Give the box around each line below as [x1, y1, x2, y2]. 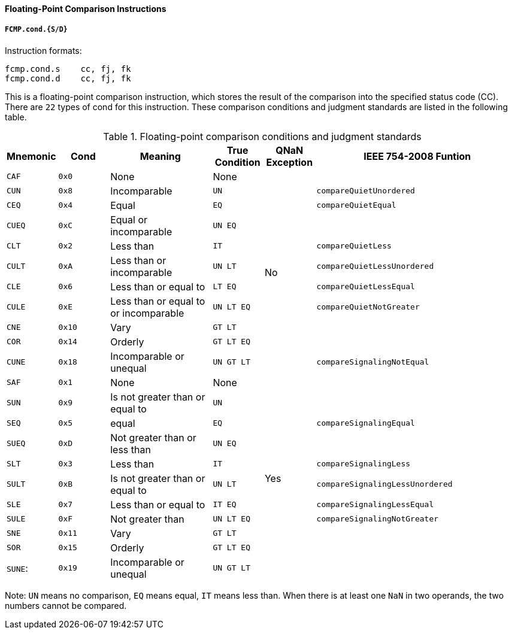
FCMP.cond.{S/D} [5, 25, 68, 34]
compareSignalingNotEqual [316, 357, 429, 367]
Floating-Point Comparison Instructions [5, 4, 166, 14]
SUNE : [7, 562, 28, 574]
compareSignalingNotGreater [316, 514, 439, 524]
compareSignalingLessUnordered [316, 480, 453, 489]
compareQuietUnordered [316, 186, 415, 196]
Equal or [110, 213, 148, 226]
